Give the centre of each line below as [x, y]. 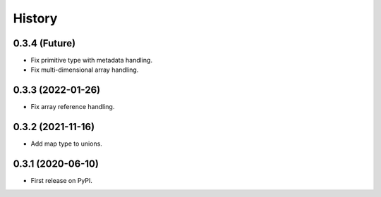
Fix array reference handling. [73, 107]
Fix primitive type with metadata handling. [92, 61]
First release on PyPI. [62, 181]
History [35, 18]
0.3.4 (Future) [44, 43]
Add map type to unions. [66, 144]
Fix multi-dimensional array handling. [85, 70]
